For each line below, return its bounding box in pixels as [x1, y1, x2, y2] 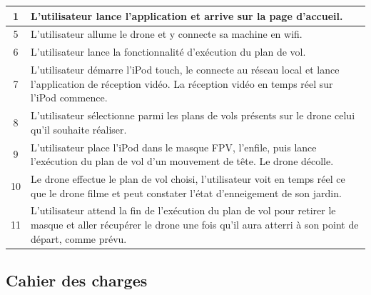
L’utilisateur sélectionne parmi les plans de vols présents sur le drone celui [31, 108, 355, 123]
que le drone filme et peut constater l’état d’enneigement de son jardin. [31, 185, 342, 200]
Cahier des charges [6, 269, 148, 291]
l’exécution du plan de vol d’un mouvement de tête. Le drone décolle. [31, 154, 334, 169]
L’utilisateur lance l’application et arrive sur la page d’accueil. [31, 8, 343, 23]
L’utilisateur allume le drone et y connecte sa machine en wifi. [31, 26, 303, 41]
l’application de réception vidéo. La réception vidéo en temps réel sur [31, 76, 333, 91]
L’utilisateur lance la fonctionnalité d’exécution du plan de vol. [31, 44, 306, 59]
